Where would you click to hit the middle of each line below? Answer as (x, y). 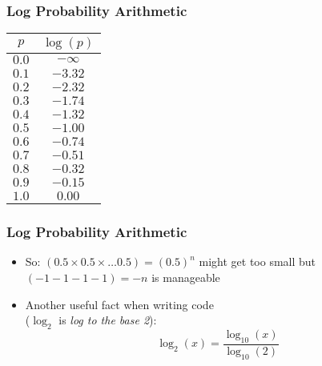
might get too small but (258, 261)
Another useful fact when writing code (119, 304)
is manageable (186, 278)
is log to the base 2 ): (108, 320)
